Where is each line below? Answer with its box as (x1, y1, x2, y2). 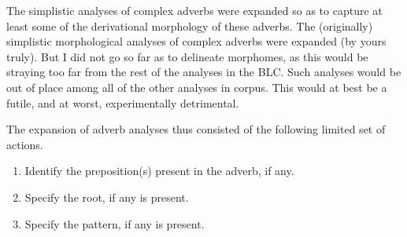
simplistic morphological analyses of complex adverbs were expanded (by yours (6, 33, 387, 49)
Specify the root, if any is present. (24, 188, 189, 205)
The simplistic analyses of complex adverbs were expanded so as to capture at (6, 2, 383, 18)
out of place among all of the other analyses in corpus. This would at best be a (6, 78, 387, 95)
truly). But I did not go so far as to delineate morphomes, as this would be (6, 48, 368, 64)
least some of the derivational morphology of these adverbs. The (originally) (6, 17, 373, 34)
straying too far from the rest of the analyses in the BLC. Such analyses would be (6, 64, 401, 80)
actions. (6, 136, 43, 152)
